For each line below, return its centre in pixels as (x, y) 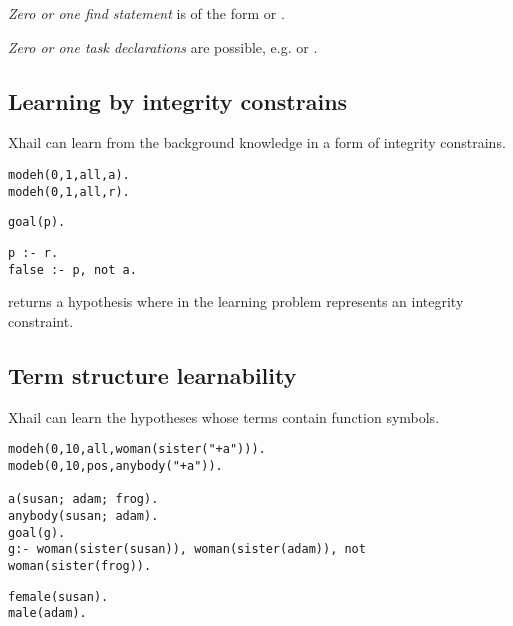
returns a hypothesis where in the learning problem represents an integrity (236, 301)
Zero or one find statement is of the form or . (146, 13)
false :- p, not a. (72, 269)
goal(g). (37, 532)
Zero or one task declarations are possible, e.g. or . (163, 46)
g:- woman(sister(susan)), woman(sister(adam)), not (187, 549)
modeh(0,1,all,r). (69, 191)
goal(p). (37, 222)
